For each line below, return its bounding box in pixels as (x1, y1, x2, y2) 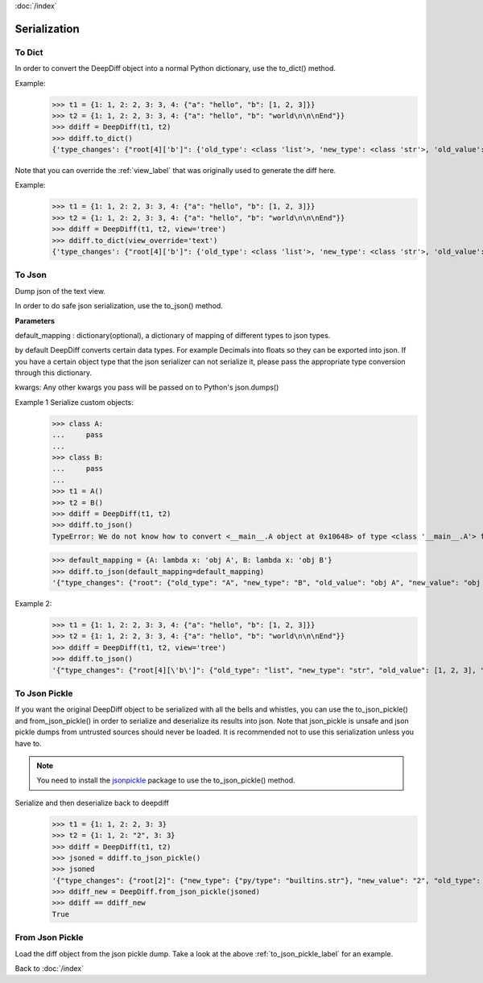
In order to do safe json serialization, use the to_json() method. (14, 301, 223, 311)
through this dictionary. (14, 368, 93, 378)
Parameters (14, 316, 56, 325)
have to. (14, 738, 42, 748)
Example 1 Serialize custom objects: (14, 397, 134, 407)
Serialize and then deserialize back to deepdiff (14, 798, 169, 807)
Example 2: (14, 599, 52, 609)
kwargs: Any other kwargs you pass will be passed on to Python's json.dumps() (14, 382, 279, 392)
